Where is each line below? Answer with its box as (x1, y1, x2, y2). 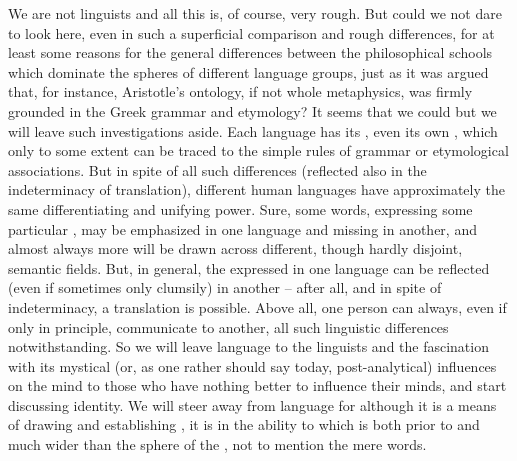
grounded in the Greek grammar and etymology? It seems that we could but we (8, 100, 497, 121)
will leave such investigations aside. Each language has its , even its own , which (8, 120, 498, 141)
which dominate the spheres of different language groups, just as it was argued (8, 61, 489, 82)
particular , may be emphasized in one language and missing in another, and (8, 218, 477, 239)
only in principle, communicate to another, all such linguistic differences (8, 316, 449, 337)
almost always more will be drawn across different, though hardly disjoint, (8, 238, 463, 259)
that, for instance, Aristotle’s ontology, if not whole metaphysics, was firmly (8, 81, 473, 102)
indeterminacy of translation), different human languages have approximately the (8, 179, 505, 200)
